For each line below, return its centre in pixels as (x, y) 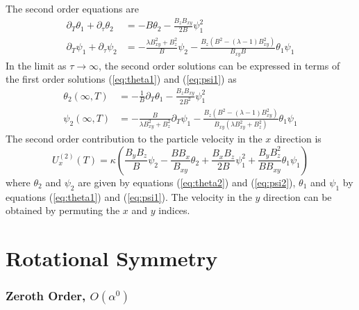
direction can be (298, 196)
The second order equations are (72, 8)
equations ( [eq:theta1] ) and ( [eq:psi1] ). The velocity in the (129, 196)
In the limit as (36, 65)
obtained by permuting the (63, 210)
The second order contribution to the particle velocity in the (134, 139)
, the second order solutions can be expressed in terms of (219, 65)
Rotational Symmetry (112, 258)
